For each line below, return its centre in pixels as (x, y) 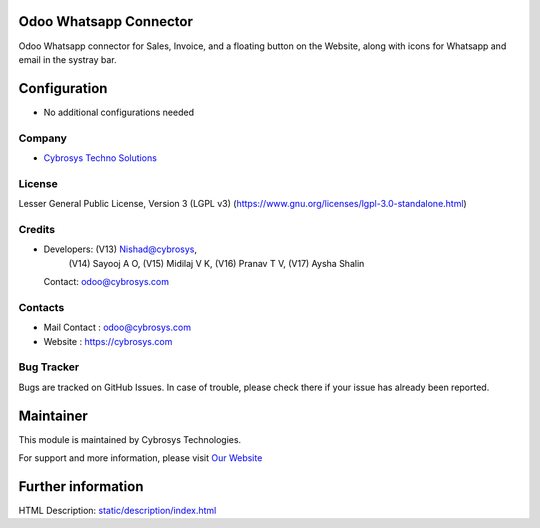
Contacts (41, 307)
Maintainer (53, 415)
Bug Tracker (49, 367)
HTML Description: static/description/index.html (117, 510)
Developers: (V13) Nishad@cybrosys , (120, 249)
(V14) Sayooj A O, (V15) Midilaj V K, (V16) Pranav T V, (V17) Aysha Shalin (216, 263)
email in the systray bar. (67, 59)
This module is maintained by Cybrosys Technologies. (130, 439)
